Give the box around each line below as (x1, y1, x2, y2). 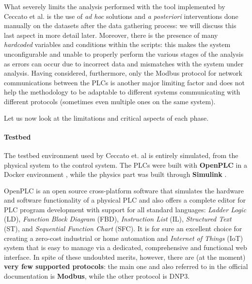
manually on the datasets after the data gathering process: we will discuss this (4, 20, 236, 31)
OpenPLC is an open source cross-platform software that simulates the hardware (4, 185, 244, 195)
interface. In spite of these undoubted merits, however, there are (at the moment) (4, 252, 246, 262)
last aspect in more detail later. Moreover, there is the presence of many (4, 30, 218, 40)
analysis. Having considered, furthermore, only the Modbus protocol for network (4, 68, 242, 78)
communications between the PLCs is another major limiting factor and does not (4, 77, 245, 87)
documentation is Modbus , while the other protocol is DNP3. (4, 271, 190, 281)
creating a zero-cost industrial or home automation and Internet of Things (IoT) (4, 233, 243, 243)
